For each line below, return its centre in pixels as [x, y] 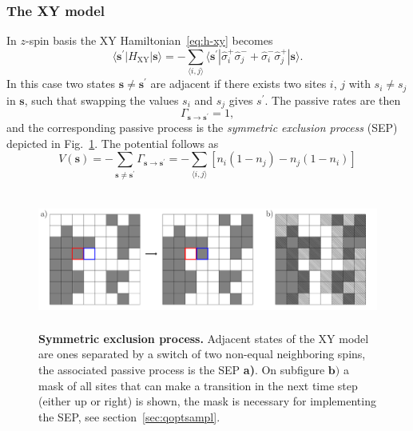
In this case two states [61, 84]
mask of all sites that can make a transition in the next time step [198, 385]
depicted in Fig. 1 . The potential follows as [113, 143]
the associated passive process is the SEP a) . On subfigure [182, 369]
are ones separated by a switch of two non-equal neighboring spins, [202, 354]
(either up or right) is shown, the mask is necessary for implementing [207, 401]
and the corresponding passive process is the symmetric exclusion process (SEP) [202, 128]
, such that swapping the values [101, 100]
